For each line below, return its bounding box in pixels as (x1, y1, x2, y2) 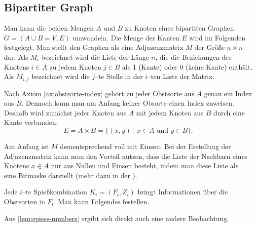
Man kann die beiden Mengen (4, 23, 94, 33)
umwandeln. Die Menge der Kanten (72, 32, 180, 42)
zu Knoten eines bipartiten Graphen (125, 23, 234, 33)
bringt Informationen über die (137, 187, 228, 197)
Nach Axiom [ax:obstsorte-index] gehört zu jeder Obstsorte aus (4, 88, 194, 98)
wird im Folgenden (189, 32, 246, 42)
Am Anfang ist (4, 141, 49, 151)
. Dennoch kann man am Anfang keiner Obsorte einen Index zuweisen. (21, 98, 234, 108)
